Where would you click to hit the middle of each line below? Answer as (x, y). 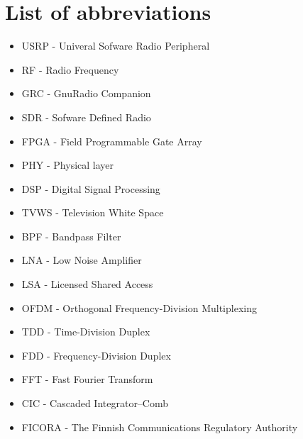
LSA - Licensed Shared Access (87, 284)
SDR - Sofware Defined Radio (86, 117)
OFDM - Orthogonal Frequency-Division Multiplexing (139, 307)
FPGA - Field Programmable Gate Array (112, 141)
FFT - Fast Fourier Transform (87, 379)
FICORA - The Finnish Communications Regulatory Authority (160, 427)
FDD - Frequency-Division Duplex (96, 355)
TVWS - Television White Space (93, 212)
